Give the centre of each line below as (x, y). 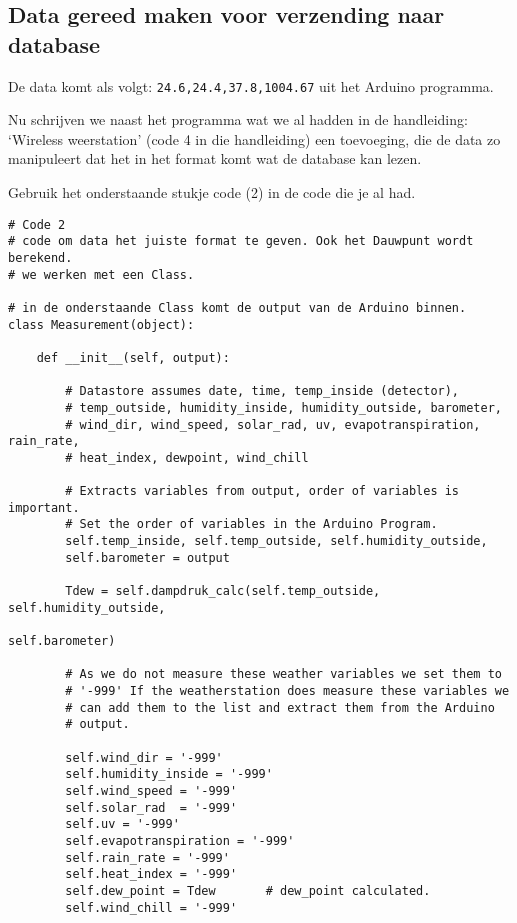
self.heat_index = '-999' (151, 874)
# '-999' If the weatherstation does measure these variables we (287, 691)
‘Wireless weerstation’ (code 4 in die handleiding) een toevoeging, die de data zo (254, 138)
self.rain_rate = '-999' (147, 857)
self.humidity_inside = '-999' (169, 774)
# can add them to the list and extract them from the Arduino (280, 707)
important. (44, 507)
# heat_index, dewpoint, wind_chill (187, 457)
